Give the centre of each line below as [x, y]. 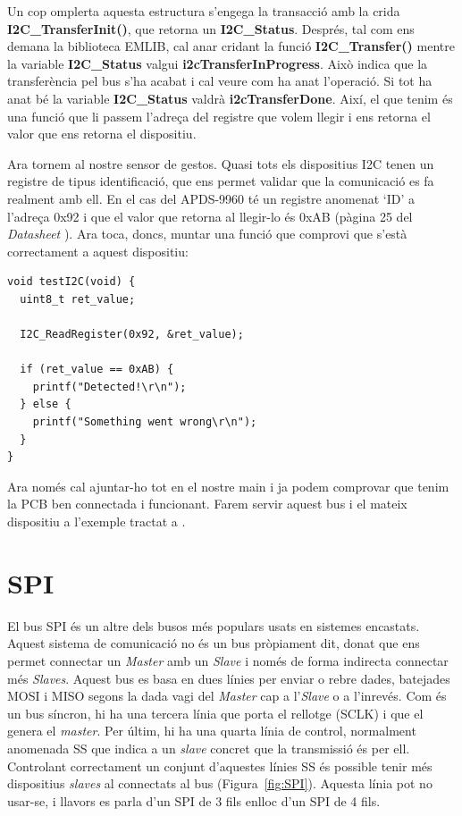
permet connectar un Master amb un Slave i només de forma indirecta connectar [228, 660]
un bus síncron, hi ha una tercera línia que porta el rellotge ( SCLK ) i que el [215, 713]
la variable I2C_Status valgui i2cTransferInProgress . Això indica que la [218, 63]
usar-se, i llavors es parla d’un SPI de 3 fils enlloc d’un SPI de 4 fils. [194, 800]
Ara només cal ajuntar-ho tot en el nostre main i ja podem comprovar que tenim [228, 486]
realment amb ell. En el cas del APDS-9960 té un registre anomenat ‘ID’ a [211, 198]
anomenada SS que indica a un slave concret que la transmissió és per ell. [209, 748]
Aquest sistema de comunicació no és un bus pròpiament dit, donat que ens [214, 643]
